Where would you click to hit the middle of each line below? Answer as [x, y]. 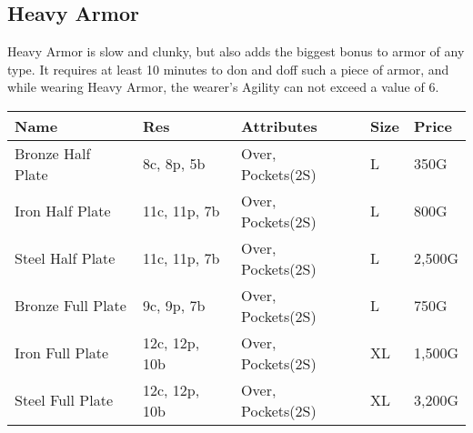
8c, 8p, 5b [174, 164]
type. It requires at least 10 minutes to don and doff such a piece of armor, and [228, 69]
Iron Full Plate [62, 353]
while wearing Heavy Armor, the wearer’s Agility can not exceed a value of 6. [223, 87]
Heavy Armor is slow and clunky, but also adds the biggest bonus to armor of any [236, 51]
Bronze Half [53, 153]
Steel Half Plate [65, 258]
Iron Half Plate [63, 211]
